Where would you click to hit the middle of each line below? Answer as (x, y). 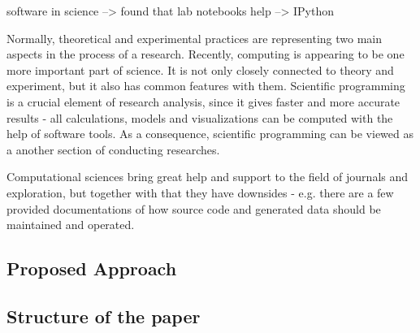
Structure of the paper (104, 316)
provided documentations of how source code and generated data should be (194, 208)
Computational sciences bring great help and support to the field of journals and (208, 177)
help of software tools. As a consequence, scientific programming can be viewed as (210, 134)
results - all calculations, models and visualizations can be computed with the (200, 117)
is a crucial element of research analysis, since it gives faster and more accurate (204, 101)
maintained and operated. (71, 225)
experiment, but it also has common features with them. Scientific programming (206, 86)
